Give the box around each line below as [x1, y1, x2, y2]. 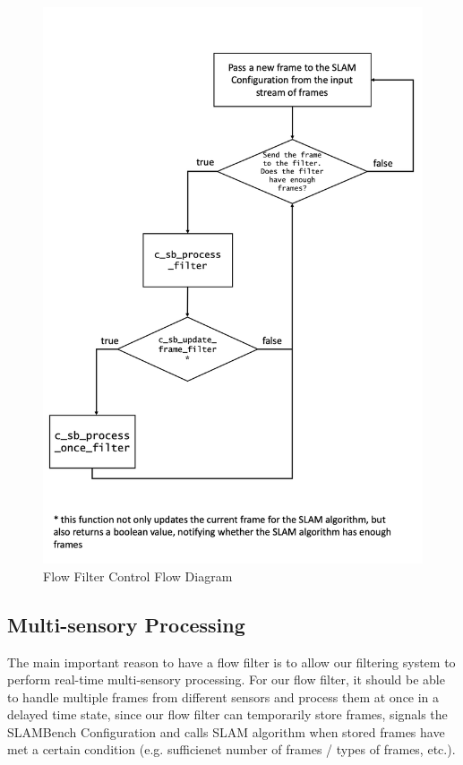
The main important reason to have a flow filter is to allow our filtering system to [7, 652, 456, 671]
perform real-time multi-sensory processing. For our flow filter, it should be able [7, 670, 445, 689]
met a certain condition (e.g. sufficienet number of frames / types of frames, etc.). [7, 740, 456, 759]
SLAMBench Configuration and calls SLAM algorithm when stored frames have [7, 722, 445, 741]
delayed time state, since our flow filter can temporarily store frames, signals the [7, 705, 448, 724]
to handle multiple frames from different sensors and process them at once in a [7, 687, 440, 706]
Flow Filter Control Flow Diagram [43, 566, 233, 585]
